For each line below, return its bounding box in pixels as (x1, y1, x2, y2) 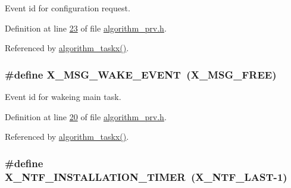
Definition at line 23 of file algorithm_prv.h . (5, 21, 167, 34)
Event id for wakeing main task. (5, 90, 121, 102)
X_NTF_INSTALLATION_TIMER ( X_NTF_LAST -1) (5, 169, 287, 184)
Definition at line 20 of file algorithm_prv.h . (5, 110, 167, 123)
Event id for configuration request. (5, 2, 130, 14)
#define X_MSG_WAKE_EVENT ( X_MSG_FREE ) (5, 67, 277, 82)
